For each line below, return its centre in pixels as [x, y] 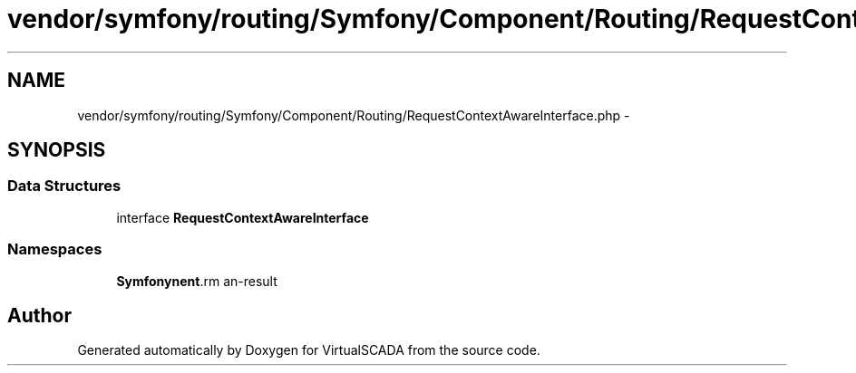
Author [39, 315]
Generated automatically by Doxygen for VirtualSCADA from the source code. [309, 350]
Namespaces [55, 249]
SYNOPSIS [57, 150]
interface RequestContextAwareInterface [243, 217]
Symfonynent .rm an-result [197, 281]
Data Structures [64, 186]
